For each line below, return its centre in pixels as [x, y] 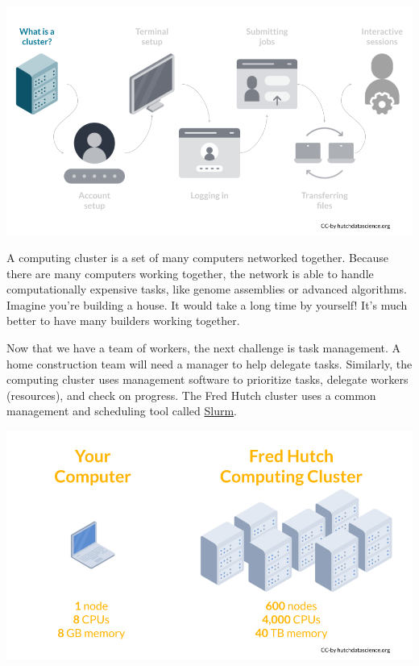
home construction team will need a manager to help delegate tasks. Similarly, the [209, 363]
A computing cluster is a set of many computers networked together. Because [197, 258]
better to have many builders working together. [123, 321]
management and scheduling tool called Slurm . [122, 411]
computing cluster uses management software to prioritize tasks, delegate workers [207, 379]
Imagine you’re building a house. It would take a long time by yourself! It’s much [207, 304]
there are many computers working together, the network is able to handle [190, 273]
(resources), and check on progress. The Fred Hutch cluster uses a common [191, 395]
